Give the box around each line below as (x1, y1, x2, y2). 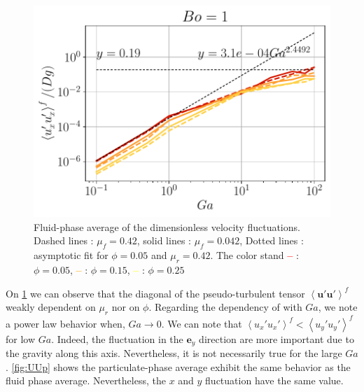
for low (6, 331, 36, 346)
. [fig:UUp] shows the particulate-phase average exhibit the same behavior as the (6, 359, 351, 374)
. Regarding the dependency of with (148, 300, 302, 314)
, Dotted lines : (239, 233, 304, 248)
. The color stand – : (210, 248, 299, 262)
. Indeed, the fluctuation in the (51, 331, 183, 346)
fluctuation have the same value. (205, 373, 344, 388)
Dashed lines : (34, 233, 94, 248)
